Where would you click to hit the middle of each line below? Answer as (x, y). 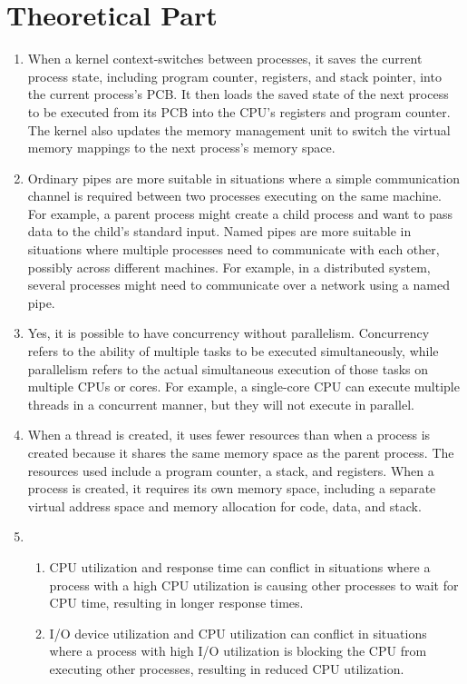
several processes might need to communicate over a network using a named (238, 285)
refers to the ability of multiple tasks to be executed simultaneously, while (233, 351)
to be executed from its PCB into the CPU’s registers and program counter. (239, 111)
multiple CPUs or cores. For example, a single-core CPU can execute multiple (243, 387)
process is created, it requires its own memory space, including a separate (232, 488)
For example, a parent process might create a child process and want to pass (240, 213)
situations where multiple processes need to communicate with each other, (233, 249)
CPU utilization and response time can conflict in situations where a (240, 566)
